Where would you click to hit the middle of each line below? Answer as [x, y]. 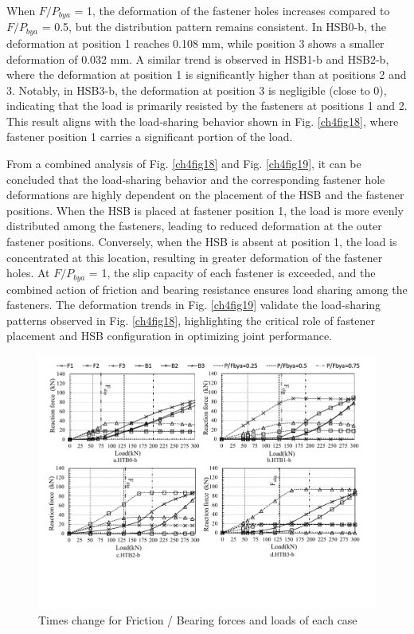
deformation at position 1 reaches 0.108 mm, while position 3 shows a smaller [195, 43]
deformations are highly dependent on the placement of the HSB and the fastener [205, 195]
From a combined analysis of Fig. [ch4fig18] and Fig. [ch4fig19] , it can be [184, 164]
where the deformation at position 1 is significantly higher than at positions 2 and [207, 74]
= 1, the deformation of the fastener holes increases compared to [232, 10]
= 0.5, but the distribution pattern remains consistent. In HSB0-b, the [214, 27]
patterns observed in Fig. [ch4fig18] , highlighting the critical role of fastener [191, 320]
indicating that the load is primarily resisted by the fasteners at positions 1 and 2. [207, 106]
